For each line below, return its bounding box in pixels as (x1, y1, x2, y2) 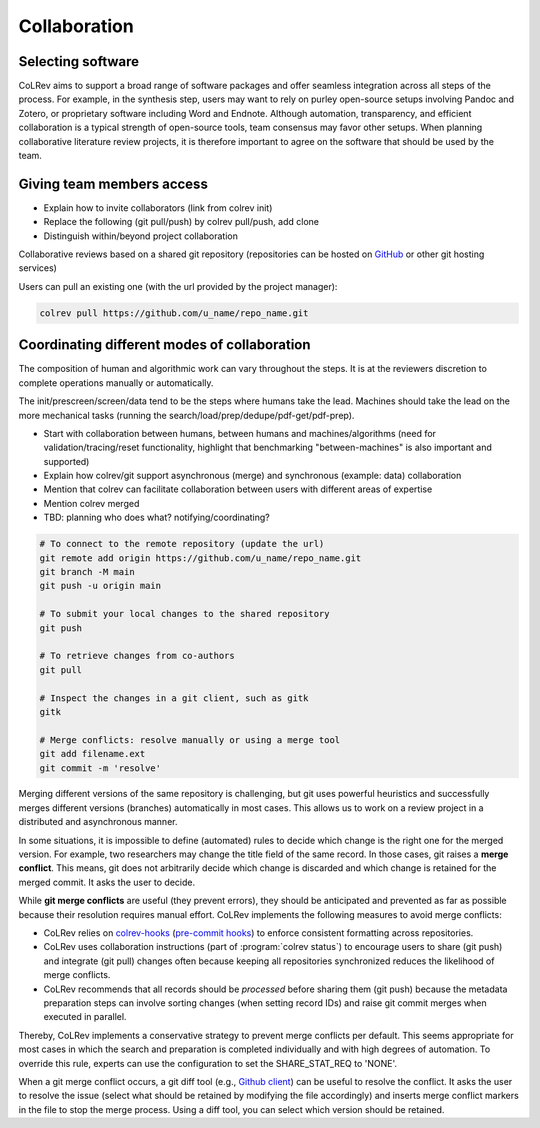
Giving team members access (18, 175, 209, 192)
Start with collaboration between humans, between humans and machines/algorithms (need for (43, 427, 437, 439)
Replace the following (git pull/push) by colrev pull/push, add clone (43, 216, 320, 228)
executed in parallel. (43, 1011, 127, 1023)
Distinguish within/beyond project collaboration (43, 230, 239, 242)
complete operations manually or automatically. (18, 376, 214, 389)
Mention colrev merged (43, 497, 140, 509)
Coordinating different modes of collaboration (18, 336, 311, 354)
